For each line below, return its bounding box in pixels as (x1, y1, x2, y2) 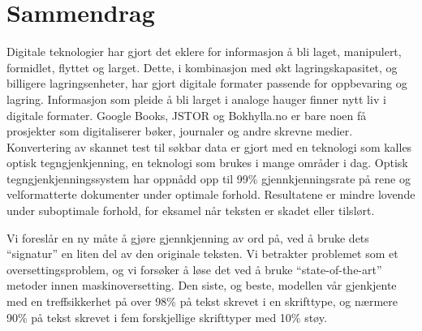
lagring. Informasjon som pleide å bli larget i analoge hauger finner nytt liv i (6, 90, 386, 107)
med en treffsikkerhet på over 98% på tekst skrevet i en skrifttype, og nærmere (6, 293, 398, 310)
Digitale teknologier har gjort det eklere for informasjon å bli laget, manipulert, (6, 43, 402, 60)
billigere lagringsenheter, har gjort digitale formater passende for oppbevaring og (6, 75, 407, 92)
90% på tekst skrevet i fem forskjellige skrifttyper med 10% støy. (6, 308, 327, 325)
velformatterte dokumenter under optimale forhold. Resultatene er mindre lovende (6, 186, 416, 203)
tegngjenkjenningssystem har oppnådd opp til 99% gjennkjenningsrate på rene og (6, 170, 411, 187)
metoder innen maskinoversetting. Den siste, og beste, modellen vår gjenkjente (6, 277, 397, 294)
